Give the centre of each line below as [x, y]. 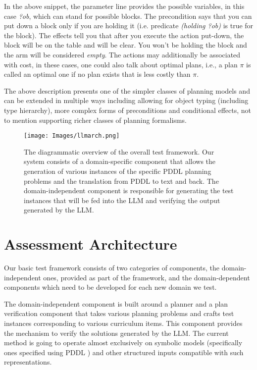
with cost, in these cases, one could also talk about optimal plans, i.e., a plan [121, 64]
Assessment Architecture [91, 244]
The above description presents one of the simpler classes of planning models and [127, 90]
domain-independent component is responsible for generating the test [129, 190]
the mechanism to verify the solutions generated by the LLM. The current [116, 333]
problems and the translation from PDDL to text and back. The [121, 181]
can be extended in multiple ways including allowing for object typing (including [126, 100]
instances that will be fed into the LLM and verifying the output [122, 200]
